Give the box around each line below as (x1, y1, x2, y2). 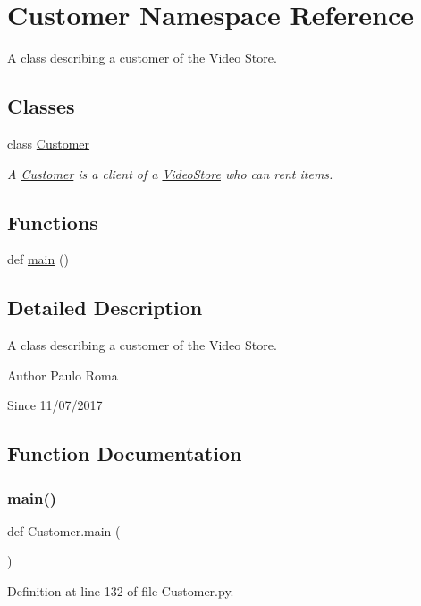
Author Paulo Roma (7, 365, 118, 384)
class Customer (7, 133, 90, 152)
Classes (7, 92, 75, 120)
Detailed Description (7, 294, 203, 321)
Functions (7, 208, 98, 235)
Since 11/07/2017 (7, 396, 103, 414)
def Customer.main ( (7, 521, 121, 540)
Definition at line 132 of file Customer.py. (7, 582, 234, 601)
